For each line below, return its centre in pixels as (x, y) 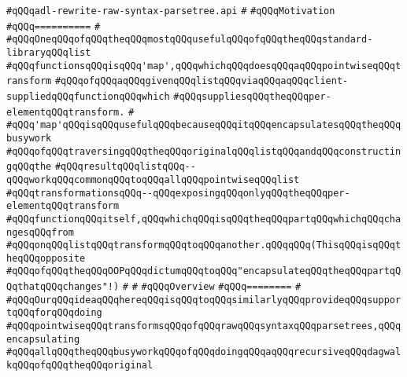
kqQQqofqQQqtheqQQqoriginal (80, 366)
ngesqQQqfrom (40, 232)
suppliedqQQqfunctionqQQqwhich (88, 96)
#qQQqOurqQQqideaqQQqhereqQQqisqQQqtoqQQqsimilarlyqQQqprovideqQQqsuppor (204, 300)
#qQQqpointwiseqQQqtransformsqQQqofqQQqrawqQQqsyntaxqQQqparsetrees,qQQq (204, 326)
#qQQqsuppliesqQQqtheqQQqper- (252, 96)
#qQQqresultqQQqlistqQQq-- (125, 167)
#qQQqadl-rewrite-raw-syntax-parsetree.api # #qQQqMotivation (171, 11)
